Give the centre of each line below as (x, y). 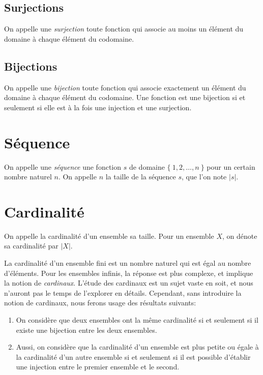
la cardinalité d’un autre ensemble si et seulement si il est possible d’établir (133, 356)
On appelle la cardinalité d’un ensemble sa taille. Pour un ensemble (109, 236)
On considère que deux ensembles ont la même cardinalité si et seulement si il (137, 319)
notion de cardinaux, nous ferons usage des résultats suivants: (100, 303)
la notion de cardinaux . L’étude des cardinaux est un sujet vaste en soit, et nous (129, 283)
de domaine (147, 166)
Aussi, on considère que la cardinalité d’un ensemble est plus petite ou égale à (137, 347)
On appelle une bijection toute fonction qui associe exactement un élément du (125, 87)
